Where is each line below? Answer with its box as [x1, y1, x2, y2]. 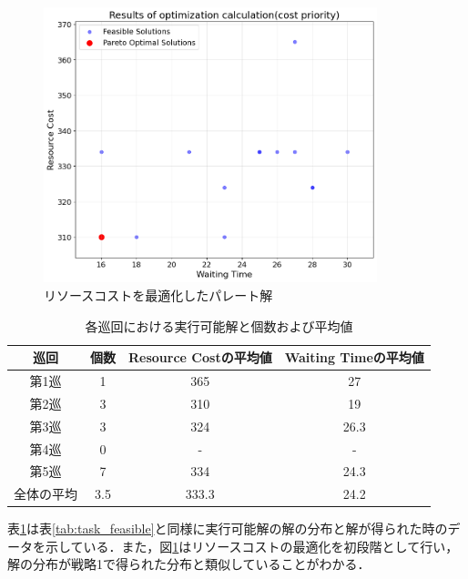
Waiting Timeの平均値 [284, 348, 424, 367]
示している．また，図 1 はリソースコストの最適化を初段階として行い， [45, 536, 459, 555]
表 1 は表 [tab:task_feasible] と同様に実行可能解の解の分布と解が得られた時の [7, 519, 448, 538]
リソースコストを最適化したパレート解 [44, 285, 273, 304]
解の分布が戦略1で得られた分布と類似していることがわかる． [7, 554, 371, 574]
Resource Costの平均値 [128, 348, 272, 367]
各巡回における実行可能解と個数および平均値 [85, 316, 353, 335]
